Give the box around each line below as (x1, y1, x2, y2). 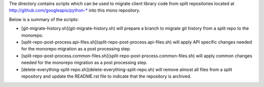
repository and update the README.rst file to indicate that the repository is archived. (21, 73, 192, 79)
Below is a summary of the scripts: (9, 16, 79, 22)
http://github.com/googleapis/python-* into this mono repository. (9, 7, 140, 13)
